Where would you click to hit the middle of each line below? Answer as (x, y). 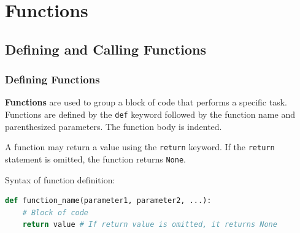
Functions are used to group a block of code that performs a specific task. (146, 102)
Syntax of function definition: (60, 179)
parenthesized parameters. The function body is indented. (113, 126)
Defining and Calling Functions (106, 49)
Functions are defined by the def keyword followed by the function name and (150, 114)
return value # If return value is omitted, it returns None (150, 225)
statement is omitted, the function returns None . (95, 159)
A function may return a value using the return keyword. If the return (140, 147)
